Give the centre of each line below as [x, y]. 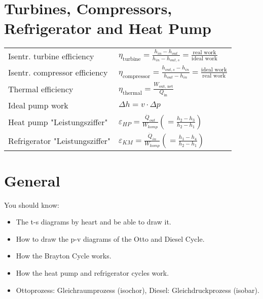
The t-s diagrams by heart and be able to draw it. [93, 222]
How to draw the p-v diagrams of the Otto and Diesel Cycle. [110, 238]
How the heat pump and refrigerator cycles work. [92, 273]
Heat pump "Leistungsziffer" [58, 122]
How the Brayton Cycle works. [64, 256]
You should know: [32, 204]
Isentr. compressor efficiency [58, 72]
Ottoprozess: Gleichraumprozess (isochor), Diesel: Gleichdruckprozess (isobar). [138, 290]
